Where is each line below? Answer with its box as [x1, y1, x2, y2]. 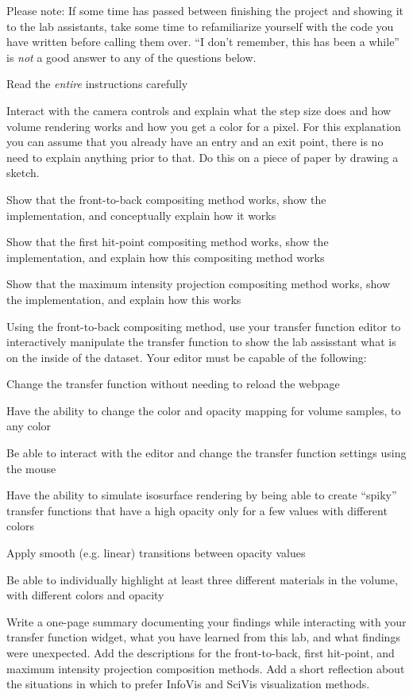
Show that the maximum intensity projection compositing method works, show [6, 275, 390, 292]
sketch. [6, 164, 40, 181]
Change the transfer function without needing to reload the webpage [6, 375, 340, 392]
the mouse [6, 460, 56, 476]
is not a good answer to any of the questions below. [6, 48, 257, 65]
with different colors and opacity [6, 587, 164, 603]
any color [6, 418, 52, 434]
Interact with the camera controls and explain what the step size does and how [6, 102, 392, 118]
